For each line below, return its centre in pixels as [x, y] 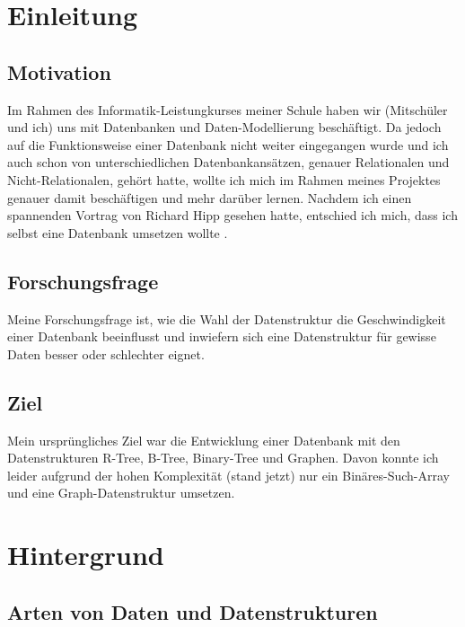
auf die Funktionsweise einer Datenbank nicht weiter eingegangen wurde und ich [228, 144]
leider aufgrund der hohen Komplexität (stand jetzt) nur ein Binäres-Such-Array [229, 475]
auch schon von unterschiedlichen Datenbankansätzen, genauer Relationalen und [228, 162]
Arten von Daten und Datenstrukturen [193, 611]
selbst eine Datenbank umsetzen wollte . [118, 232]
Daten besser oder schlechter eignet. [106, 353]
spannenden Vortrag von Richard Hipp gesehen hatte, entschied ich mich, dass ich [232, 215]
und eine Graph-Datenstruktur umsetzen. [121, 493]
